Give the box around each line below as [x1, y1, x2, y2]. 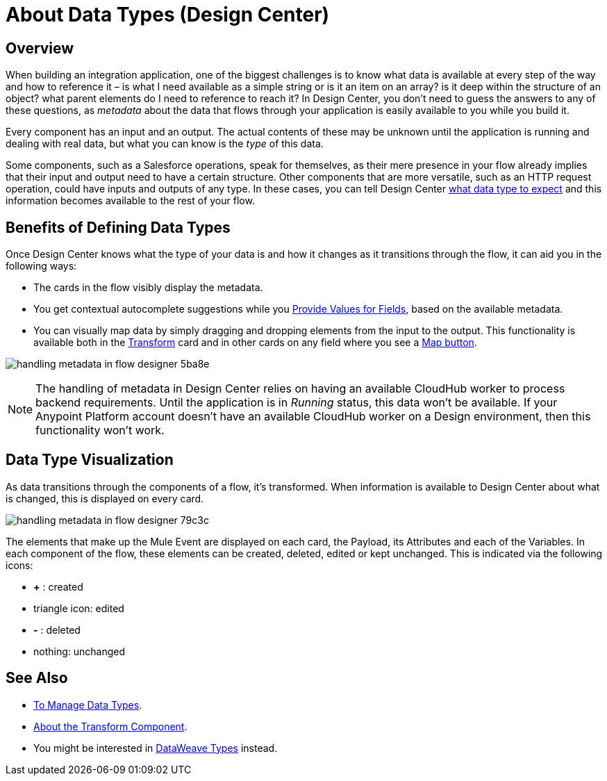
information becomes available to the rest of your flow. [6, 195, 255, 207]
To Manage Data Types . [33, 698, 142, 711]
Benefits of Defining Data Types [6, 218, 231, 236]
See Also [6, 669, 68, 687]
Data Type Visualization [6, 451, 174, 469]
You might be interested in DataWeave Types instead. [33, 741, 278, 754]
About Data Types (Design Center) [6, 3, 330, 26]
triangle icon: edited [33, 602, 124, 614]
